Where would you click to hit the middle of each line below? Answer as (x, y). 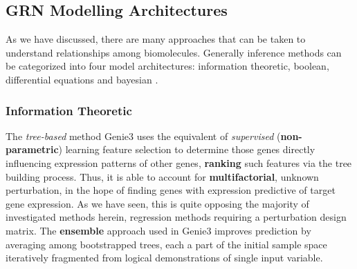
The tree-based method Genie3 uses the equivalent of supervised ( (143, 136)
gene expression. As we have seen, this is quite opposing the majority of (157, 203)
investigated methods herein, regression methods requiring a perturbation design (176, 217)
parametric (32, 149)
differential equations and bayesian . (82, 79)
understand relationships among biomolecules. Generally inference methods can (174, 52)
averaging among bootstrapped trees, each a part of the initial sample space (166, 244)
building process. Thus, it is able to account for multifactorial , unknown (162, 176)
